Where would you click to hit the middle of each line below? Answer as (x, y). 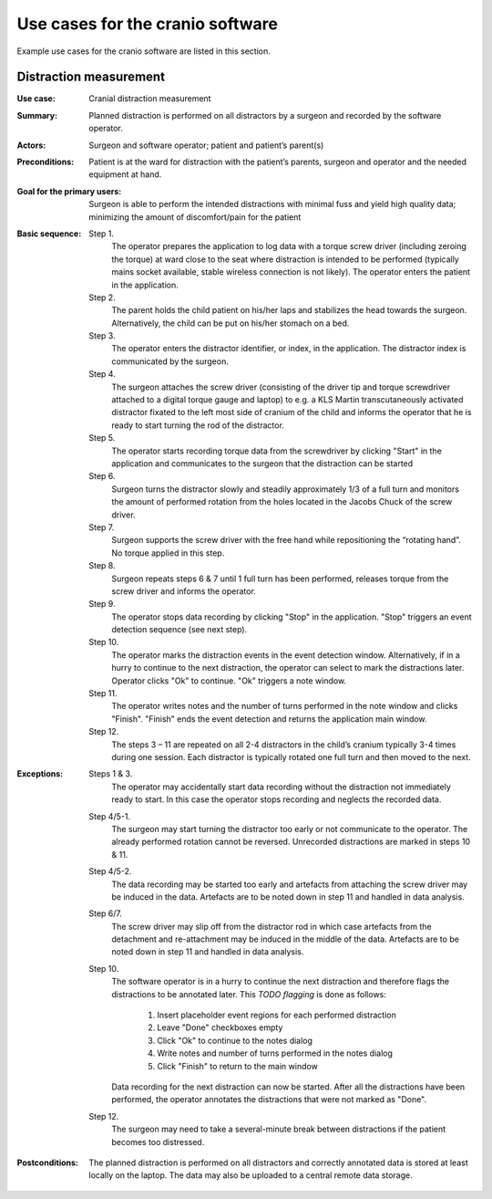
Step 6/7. (106, 913)
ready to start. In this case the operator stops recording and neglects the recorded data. (277, 799)
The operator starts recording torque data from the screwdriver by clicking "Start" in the (277, 451)
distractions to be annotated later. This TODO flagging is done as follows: (249, 994)
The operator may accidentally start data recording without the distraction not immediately (281, 787)
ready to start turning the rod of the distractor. (198, 425)
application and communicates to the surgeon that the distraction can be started (262, 464)
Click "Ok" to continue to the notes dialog (235, 1040)
